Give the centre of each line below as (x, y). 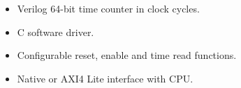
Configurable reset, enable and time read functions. (127, 55)
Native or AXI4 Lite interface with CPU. (105, 78)
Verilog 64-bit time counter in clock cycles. (108, 8)
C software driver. (56, 32)
